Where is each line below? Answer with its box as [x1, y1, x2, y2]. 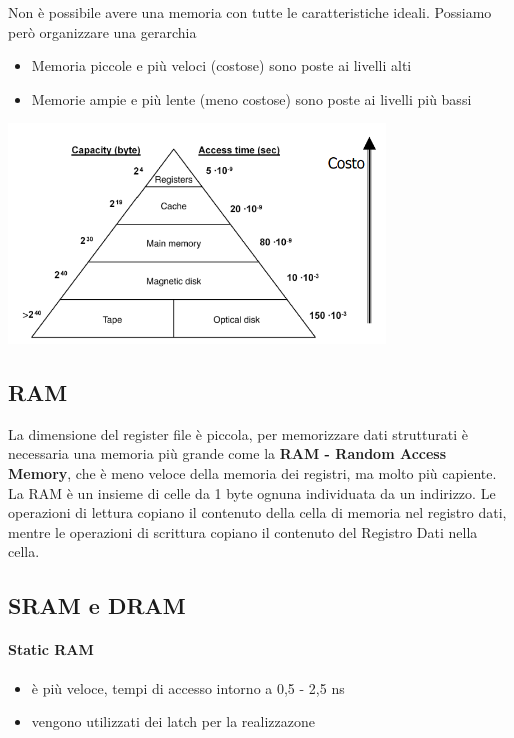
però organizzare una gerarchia [8, 21, 197, 42]
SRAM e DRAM [8, 590, 186, 621]
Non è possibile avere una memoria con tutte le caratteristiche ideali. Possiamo [8, 2, 492, 22]
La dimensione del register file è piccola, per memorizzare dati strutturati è [8, 423, 468, 444]
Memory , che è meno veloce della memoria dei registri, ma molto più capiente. [8, 462, 497, 483]
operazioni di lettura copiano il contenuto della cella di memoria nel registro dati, [8, 502, 507, 523]
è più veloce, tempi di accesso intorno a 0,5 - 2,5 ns [31, 677, 345, 698]
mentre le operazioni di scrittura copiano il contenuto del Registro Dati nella [8, 521, 478, 542]
